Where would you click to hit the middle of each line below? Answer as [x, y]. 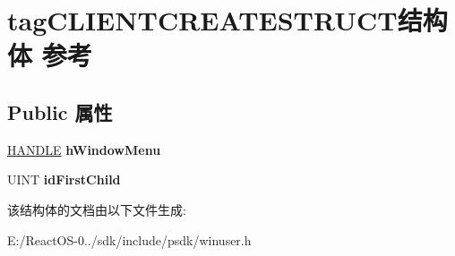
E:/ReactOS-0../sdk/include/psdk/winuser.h [129, 239]
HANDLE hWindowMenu [84, 149]
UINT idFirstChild [64, 179]
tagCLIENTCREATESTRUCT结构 [227, 20]
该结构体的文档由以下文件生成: [97, 209]
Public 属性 [60, 111]
